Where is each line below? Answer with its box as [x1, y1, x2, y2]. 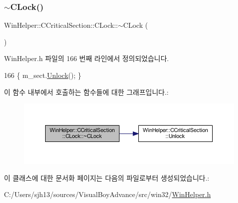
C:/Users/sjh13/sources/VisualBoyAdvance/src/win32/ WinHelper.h [4, 189, 211, 200]
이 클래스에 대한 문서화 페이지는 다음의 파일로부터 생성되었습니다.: [4, 172, 209, 183]
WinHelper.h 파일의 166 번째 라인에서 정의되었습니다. [4, 53, 169, 64]
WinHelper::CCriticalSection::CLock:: [4, 20, 118, 30]
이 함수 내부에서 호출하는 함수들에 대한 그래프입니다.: [4, 86, 169, 97]
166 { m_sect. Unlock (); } [4, 70, 82, 80]
